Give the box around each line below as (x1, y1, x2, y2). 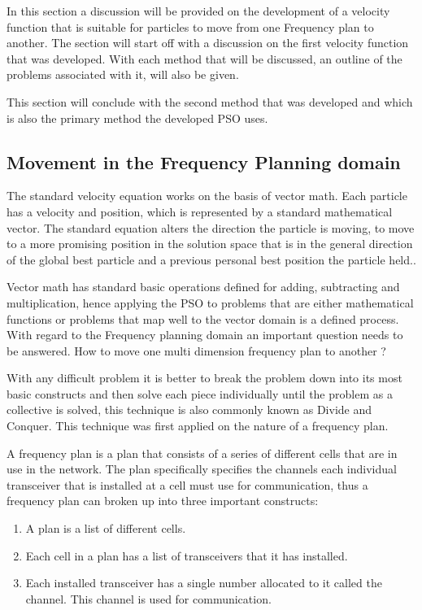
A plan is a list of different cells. (25, 520, 186, 537)
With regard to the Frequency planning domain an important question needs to (7, 326, 403, 343)
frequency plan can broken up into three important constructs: (7, 492, 319, 509)
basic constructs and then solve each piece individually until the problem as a (7, 385, 393, 402)
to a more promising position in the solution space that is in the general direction (7, 235, 413, 252)
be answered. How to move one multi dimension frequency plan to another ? (7, 342, 386, 359)
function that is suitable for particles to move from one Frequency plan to (7, 18, 374, 35)
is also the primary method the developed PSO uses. (7, 109, 268, 126)
